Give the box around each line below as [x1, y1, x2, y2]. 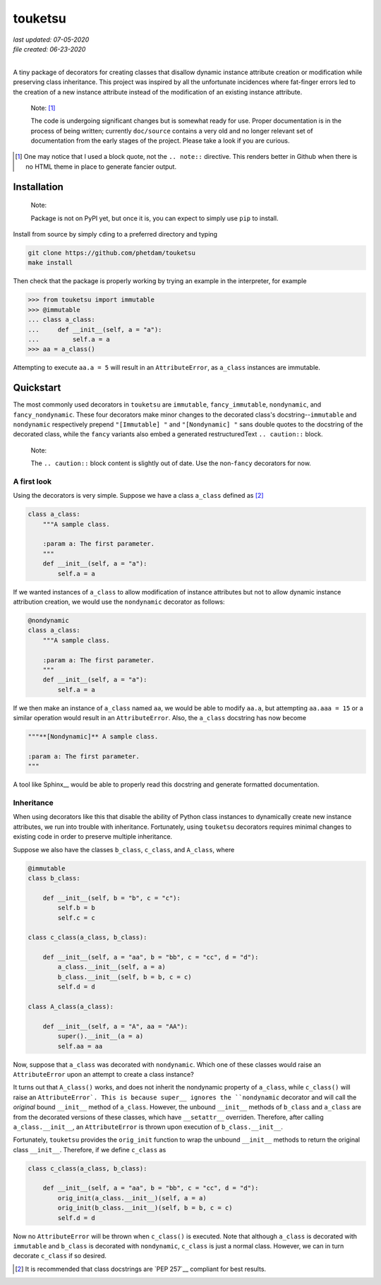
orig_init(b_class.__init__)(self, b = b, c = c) [57, 1204, 233, 1212]
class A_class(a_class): [28, 1003, 114, 1011]
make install [28, 258, 73, 267]
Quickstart [13, 382, 61, 394]
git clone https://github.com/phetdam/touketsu [28, 249, 195, 257]
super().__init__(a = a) [57, 1032, 144, 1041]
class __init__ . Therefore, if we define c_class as [13, 1145, 167, 1154]
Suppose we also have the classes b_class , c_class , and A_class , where [13, 845, 235, 854]
